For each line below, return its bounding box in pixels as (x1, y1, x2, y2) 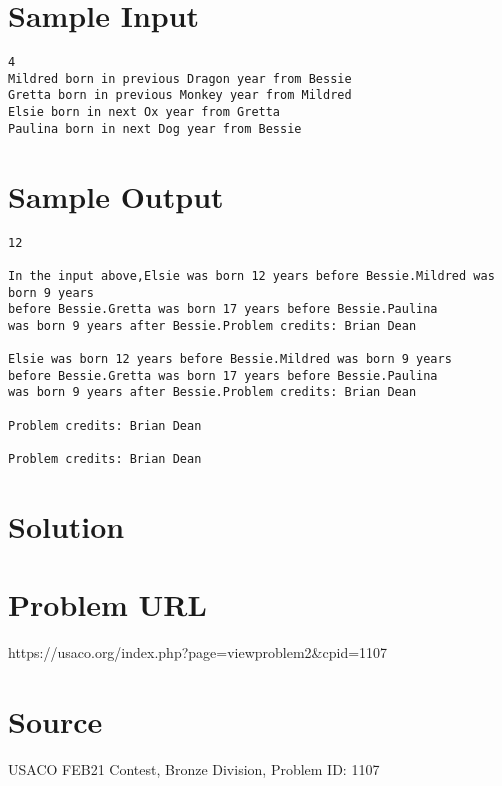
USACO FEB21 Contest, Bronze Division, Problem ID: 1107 (8, 758, 380, 779)
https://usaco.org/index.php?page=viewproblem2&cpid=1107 (8, 642, 388, 663)
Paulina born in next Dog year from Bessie (8, 121, 302, 136)
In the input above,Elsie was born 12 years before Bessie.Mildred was (8, 268, 495, 283)
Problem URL (8, 584, 207, 625)
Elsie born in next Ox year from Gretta (8, 105, 281, 120)
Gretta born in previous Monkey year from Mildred (8, 88, 352, 103)
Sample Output (8, 175, 224, 216)
